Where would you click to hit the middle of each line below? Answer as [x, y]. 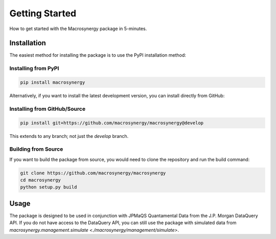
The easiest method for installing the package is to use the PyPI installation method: [98, 55]
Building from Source [36, 149]
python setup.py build [49, 187]
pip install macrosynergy [53, 82]
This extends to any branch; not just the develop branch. [69, 136]
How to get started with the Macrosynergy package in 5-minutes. [78, 29]
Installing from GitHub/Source [48, 109]
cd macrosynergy [41, 180]
